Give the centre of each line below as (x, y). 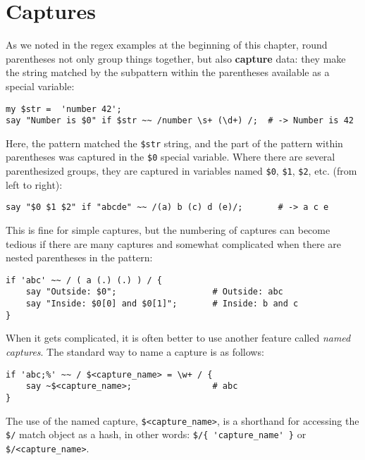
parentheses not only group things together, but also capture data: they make (176, 58)
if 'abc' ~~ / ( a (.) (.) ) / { (84, 280)
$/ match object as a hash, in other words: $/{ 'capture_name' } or (156, 434)
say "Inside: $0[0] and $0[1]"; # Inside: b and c (162, 304)
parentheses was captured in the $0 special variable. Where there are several (171, 157)
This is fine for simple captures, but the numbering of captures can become (168, 230)
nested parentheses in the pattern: (79, 257)
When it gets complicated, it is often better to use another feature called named (178, 338)
